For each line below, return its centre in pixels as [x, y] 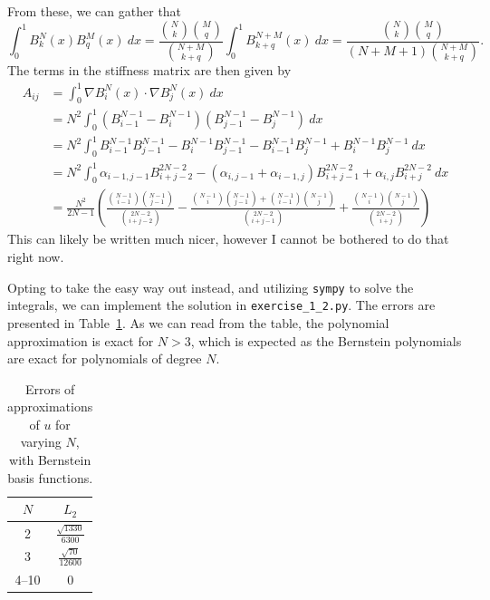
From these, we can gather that [95, 11]
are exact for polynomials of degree [105, 358]
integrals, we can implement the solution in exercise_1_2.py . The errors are [221, 305]
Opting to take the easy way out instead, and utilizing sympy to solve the [211, 287]
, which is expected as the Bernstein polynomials [326, 340]
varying [41, 442]
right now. [36, 256]
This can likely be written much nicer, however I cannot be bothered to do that [228, 239]
